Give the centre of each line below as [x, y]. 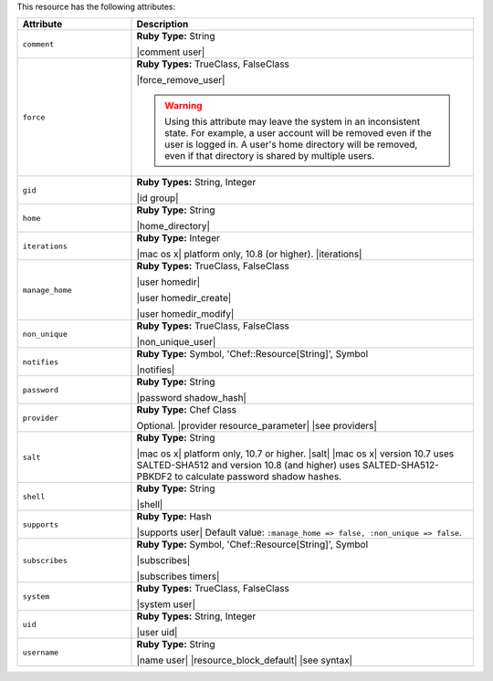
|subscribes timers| [178, 577]
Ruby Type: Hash [174, 517]
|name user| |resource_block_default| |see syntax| [245, 660]
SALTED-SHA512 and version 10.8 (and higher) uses [248, 466]
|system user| [166, 604]
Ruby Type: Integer [178, 238]
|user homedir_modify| [185, 314]
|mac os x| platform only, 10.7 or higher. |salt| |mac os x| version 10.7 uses [295, 454]
